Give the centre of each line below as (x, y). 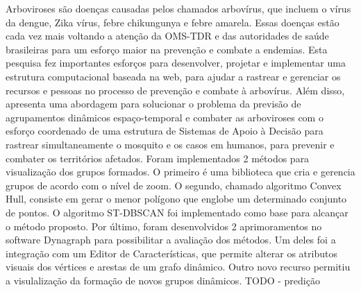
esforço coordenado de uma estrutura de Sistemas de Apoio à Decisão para (165, 131)
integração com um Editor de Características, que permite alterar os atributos (171, 253)
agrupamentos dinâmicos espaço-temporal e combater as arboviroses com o (165, 117)
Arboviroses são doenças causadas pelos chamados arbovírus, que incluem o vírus (178, 8)
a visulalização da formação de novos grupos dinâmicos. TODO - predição (163, 280)
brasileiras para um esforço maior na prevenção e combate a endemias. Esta (167, 49)
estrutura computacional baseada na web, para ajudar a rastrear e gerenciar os (173, 76)
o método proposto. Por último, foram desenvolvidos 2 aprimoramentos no (164, 226)
